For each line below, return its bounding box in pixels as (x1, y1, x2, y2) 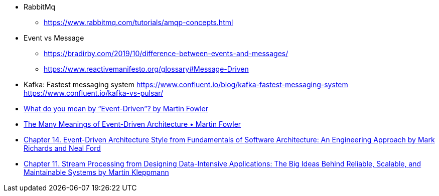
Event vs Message (24, 34, 84, 42)
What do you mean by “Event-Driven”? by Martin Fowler (24, 104, 208, 113)
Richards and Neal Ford (24, 144, 101, 152)
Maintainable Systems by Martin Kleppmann (24, 168, 169, 176)
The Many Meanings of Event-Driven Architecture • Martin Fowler (24, 120, 241, 128)
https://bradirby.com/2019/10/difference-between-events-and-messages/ (44, 49, 288, 58)
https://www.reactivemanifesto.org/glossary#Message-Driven (44, 65, 249, 73)
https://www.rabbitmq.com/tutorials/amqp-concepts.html (44, 18, 233, 27)
